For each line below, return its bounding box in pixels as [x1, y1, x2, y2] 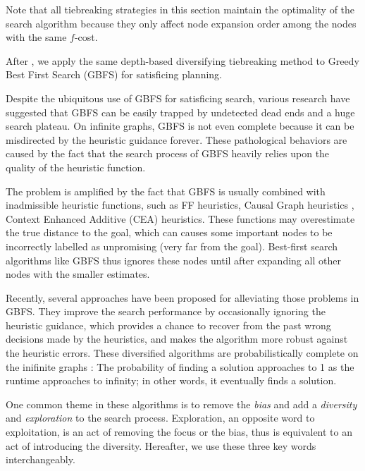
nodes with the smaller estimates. [6, 267, 150, 281]
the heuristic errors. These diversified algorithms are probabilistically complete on [6, 345, 359, 360]
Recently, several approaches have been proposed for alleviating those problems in [6, 290, 359, 305]
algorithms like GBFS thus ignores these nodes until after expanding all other [6, 252, 341, 267]
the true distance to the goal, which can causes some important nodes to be [6, 225, 333, 240]
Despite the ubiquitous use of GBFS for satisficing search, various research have [6, 90, 350, 105]
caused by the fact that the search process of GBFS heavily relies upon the [6, 146, 330, 161]
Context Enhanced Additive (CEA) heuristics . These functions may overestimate [6, 211, 355, 226]
